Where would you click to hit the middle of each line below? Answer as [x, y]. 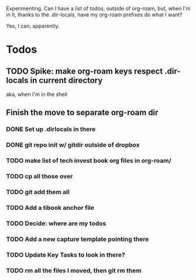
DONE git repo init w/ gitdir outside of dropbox [73, 145]
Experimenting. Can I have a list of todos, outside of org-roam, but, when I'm [98, 8]
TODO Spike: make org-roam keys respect [85, 71]
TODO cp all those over [39, 177]
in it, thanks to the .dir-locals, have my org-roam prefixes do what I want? [94, 15]
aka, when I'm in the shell [37, 94]
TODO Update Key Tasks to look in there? [66, 255]
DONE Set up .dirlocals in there [51, 129]
